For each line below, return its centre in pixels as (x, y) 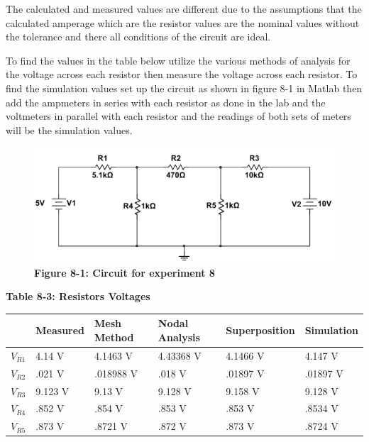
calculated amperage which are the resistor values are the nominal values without (183, 22)
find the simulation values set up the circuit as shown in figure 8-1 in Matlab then (184, 88)
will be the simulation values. (69, 129)
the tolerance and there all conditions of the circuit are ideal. (138, 37)
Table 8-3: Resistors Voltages (78, 296)
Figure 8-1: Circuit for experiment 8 (125, 272)
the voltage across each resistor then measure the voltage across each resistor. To (182, 74)
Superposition (260, 330)
